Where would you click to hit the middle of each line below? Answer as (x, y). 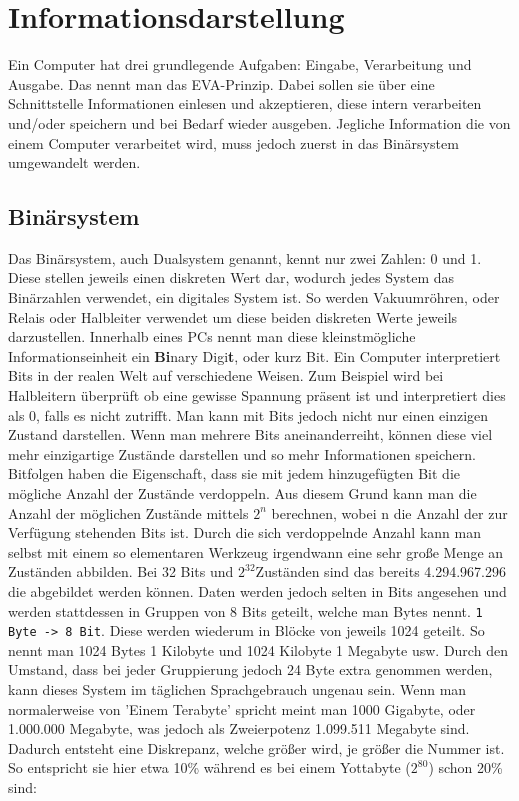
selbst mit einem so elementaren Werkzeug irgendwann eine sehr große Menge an (256, 551)
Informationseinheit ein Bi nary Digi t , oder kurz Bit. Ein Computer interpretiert (254, 355)
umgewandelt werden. (74, 162)
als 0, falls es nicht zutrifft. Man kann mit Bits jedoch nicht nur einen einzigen (248, 414)
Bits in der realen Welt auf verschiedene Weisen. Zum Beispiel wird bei (226, 375)
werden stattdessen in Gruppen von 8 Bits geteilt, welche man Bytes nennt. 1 (245, 610)
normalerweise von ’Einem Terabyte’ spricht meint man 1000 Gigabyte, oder (242, 708)
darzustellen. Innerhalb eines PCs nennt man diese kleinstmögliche (212, 336)
